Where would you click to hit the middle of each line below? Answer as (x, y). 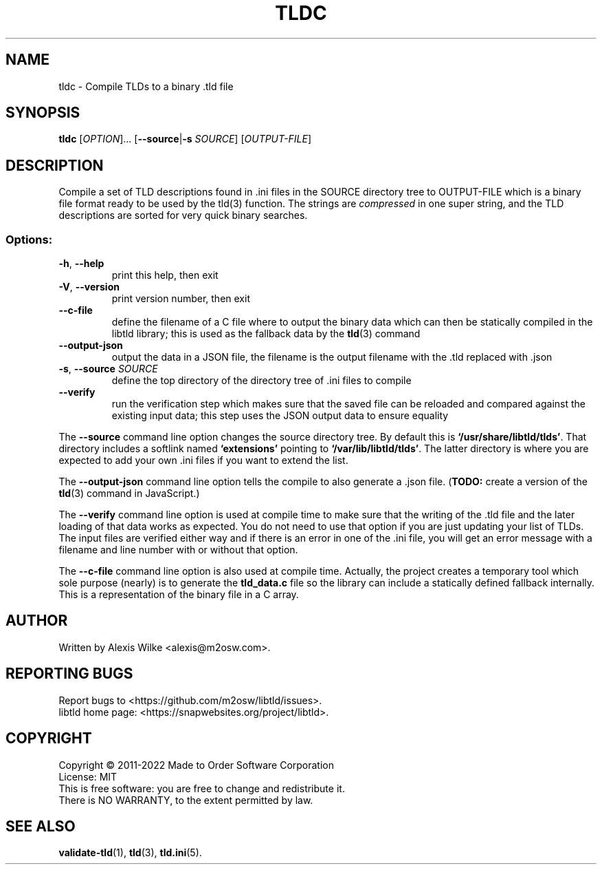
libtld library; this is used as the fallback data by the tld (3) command (266, 334)
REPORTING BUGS (69, 674)
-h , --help (81, 264)
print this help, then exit (165, 275)
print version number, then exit (181, 299)
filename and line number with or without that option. (178, 550)
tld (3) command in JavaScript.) (129, 494)
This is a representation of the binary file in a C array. (179, 595)
